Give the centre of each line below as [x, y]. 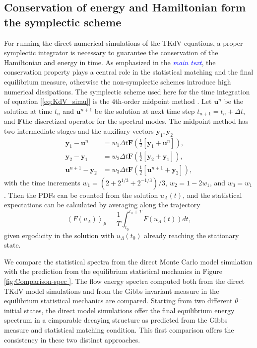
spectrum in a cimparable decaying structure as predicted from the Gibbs [116, 320]
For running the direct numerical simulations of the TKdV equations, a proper [124, 43]
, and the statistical [212, 195]
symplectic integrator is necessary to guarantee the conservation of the [111, 52]
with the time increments [42, 182]
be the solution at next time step [145, 111]
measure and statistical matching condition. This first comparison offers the [119, 329]
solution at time [28, 111]
